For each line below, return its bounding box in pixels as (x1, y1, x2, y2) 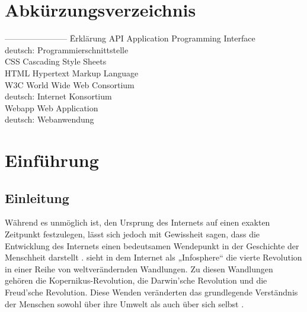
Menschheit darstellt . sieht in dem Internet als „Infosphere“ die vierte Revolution (5, 251, 302, 263)
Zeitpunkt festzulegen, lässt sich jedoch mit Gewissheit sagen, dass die (5, 228, 260, 240)
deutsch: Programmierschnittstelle (5, 43, 129, 56)
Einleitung (5, 188, 69, 207)
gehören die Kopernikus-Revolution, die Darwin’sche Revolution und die (5, 274, 267, 287)
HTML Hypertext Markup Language (5, 66, 139, 79)
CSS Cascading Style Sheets (5, 55, 107, 67)
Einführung (5, 148, 99, 172)
